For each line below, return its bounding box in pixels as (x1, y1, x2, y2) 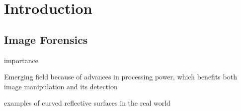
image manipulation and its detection (4, 81, 118, 91)
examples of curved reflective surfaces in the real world (4, 98, 170, 108)
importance (4, 55, 38, 65)
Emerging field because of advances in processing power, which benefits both (4, 72, 237, 82)
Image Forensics (4, 32, 88, 47)
